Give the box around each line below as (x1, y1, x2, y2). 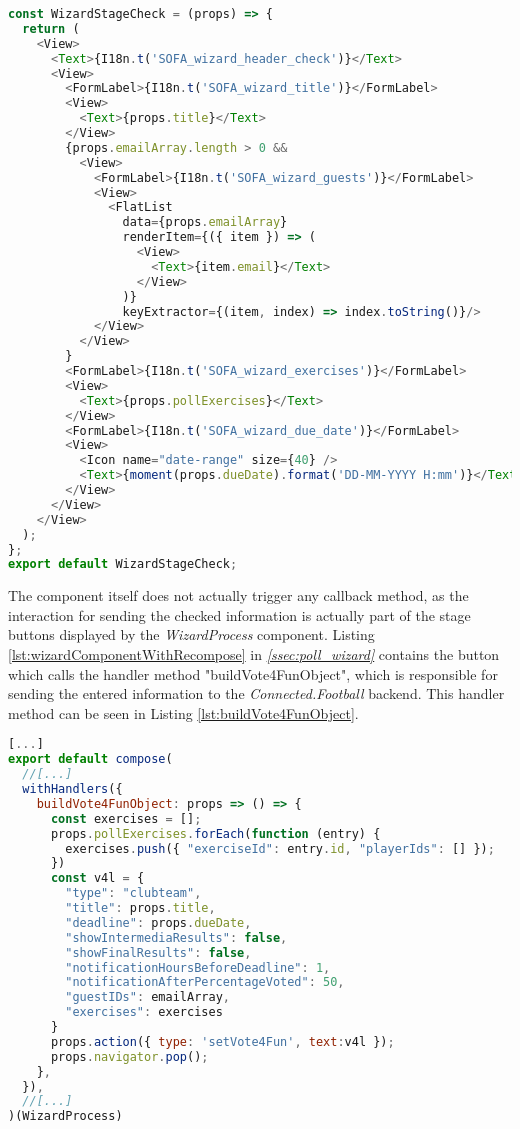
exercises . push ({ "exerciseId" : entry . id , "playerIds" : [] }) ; (65, 841, 495, 856)
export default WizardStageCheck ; (8, 557, 238, 572)
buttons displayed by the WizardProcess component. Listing (8, 624, 375, 645)
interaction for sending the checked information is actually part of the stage (8, 604, 471, 625)
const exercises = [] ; (50, 811, 202, 826)
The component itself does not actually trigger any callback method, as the (8, 585, 469, 606)
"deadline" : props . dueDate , (65, 915, 252, 930)
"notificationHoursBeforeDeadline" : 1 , (65, 960, 331, 975)
